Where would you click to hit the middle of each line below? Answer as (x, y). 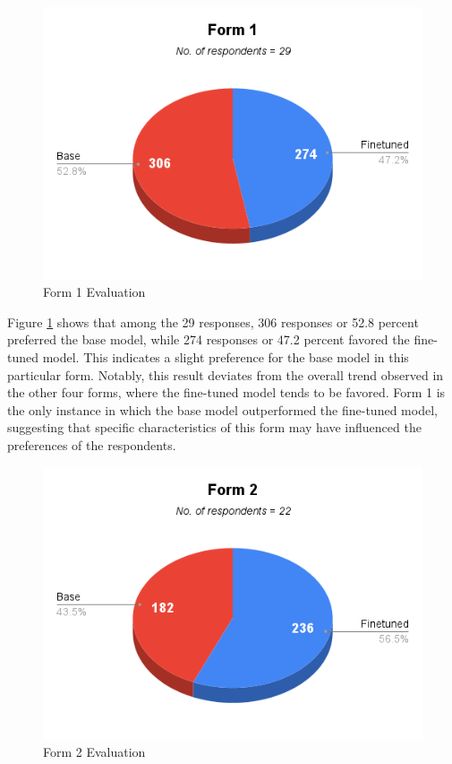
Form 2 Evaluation (94, 751)
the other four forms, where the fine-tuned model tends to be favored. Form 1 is (226, 392)
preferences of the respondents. (92, 445)
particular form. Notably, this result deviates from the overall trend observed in (226, 374)
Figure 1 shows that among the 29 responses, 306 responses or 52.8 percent (213, 321)
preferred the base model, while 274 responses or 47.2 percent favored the (209, 339)
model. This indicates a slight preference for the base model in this (226, 357)
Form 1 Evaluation (94, 292)
